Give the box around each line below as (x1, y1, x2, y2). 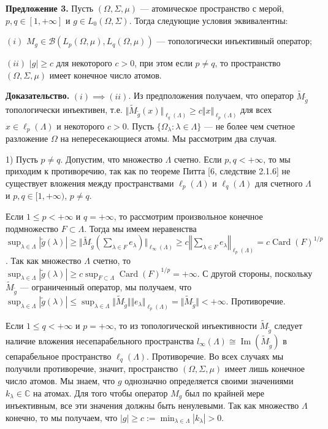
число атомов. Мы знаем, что (6, 374, 115, 387)
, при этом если (134, 56, 193, 69)
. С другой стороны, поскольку (197, 266, 313, 279)
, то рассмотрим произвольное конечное (113, 210, 263, 223)
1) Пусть (6, 152, 38, 165)
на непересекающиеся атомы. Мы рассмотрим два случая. (60, 132, 277, 145)
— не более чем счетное (204, 119, 295, 132)
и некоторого (56, 119, 105, 132)
